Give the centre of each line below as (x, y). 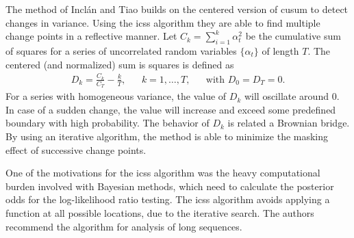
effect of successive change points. (76, 149)
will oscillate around (286, 96)
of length (280, 50)
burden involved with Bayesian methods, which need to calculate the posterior (170, 186)
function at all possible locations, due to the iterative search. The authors (160, 212)
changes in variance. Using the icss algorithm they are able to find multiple (163, 22)
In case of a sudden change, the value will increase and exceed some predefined (171, 109)
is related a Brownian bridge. (289, 123)
